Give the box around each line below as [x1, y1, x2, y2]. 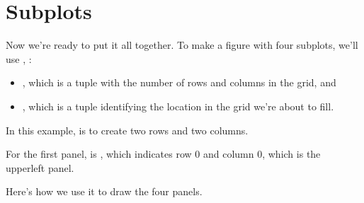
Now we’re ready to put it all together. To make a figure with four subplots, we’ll [6, 37, 358, 52]
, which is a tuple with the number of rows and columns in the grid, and [22, 75, 336, 90]
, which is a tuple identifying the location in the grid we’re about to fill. [22, 98, 334, 113]
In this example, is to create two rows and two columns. [6, 122, 249, 137]
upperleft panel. [6, 160, 74, 175]
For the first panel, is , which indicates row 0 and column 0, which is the [6, 146, 321, 161]
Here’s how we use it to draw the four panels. [6, 184, 203, 199]
